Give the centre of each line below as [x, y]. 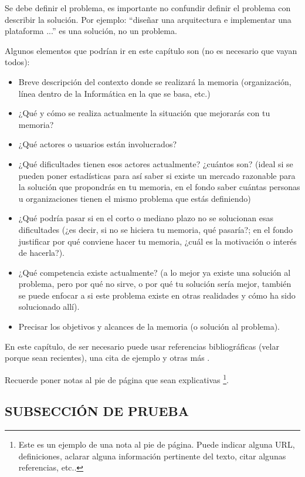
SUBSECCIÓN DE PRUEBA [97, 411]
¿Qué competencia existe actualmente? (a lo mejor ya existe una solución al [155, 272]
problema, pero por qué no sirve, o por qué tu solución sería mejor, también [155, 284]
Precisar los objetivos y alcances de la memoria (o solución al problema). [149, 327]
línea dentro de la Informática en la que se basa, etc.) [114, 93]
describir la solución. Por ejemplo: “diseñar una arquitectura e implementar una [148, 19]
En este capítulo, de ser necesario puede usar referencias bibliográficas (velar [142, 346]
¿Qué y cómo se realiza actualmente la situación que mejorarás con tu [144, 113]
